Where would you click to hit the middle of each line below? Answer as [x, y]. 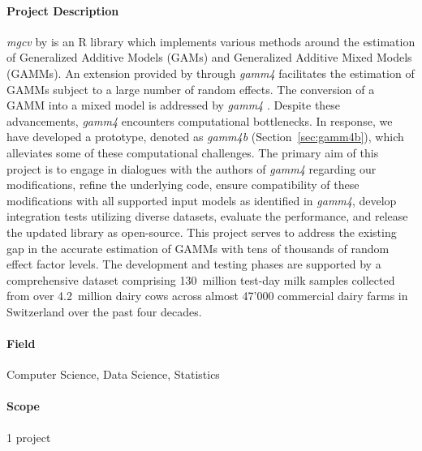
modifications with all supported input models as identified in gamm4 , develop [202, 200]
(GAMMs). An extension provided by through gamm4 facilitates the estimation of [211, 73]
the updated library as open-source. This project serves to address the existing [202, 232]
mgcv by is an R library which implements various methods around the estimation [211, 41]
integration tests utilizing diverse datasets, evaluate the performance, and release [207, 216]
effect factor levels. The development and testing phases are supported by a [194, 264]
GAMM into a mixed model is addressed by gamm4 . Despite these [174, 105]
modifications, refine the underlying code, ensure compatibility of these [183, 185]
